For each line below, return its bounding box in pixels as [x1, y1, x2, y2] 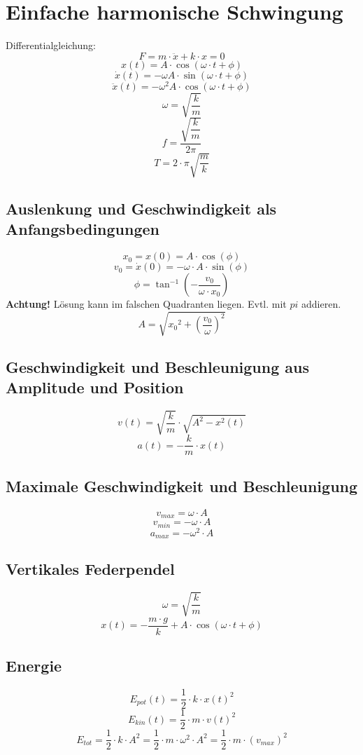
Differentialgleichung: [6, 38, 96, 53]
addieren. [301, 297, 341, 311]
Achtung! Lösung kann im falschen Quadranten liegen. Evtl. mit [6, 297, 287, 311]
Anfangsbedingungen [6, 218, 159, 240]
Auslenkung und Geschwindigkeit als [6, 197, 277, 219]
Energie [6, 655, 62, 676]
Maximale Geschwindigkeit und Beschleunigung [6, 475, 358, 496]
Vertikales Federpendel [6, 558, 175, 580]
